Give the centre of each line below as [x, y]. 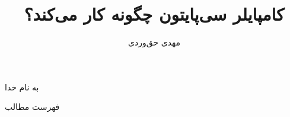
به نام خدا [22, 87]
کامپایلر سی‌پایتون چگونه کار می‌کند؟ [154, 14]
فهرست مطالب [32, 107]
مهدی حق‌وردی [154, 42]
